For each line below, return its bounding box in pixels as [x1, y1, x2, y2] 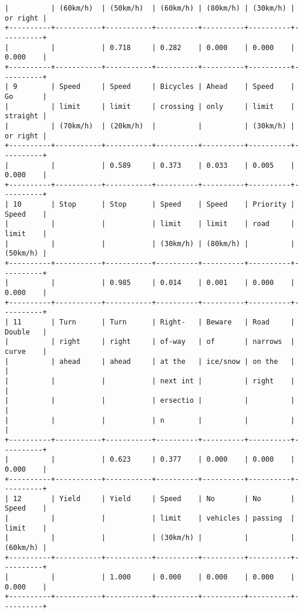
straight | [5, 112, 47, 121]
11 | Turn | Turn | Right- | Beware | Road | [13, 318, 295, 326]
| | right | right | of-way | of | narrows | [5, 337, 295, 346]
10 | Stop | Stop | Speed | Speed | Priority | [13, 200, 295, 209]
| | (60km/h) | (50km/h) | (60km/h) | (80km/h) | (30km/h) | [5, 4, 295, 12]
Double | [5, 327, 47, 336]
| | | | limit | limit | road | [5, 220, 295, 228]
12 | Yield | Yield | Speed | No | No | [13, 494, 295, 503]
